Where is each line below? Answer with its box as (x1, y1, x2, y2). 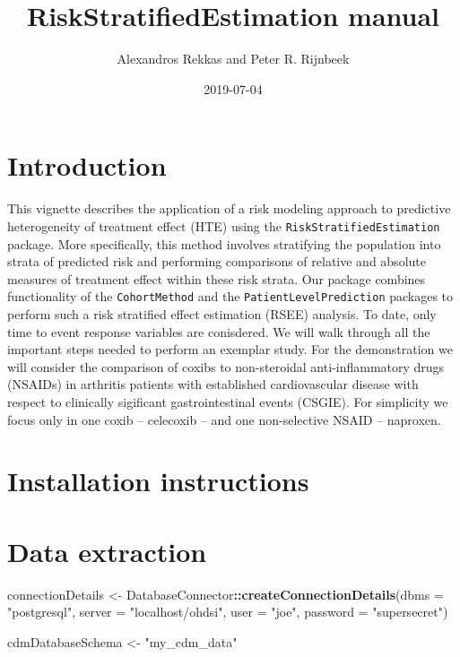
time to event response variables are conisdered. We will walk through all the (7, 322, 430, 341)
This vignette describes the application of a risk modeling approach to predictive (7, 199, 451, 218)
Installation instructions (7, 462, 309, 499)
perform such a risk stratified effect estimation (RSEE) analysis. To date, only (7, 304, 437, 323)
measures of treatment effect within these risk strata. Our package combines (7, 269, 426, 288)
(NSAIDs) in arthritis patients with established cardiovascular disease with (7, 375, 419, 393)
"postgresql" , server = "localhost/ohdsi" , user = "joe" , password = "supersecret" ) (7, 602, 448, 621)
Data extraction (7, 532, 207, 569)
